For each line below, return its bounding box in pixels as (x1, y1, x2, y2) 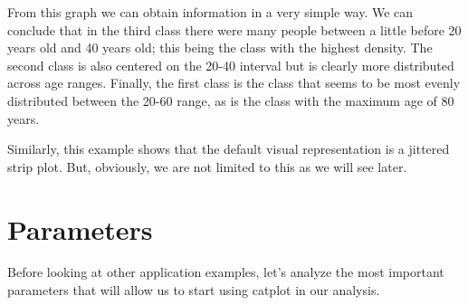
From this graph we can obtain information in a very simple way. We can (7, 3, 414, 21)
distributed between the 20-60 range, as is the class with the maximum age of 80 (7, 91, 454, 110)
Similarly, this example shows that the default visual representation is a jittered (7, 139, 450, 158)
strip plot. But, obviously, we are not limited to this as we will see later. (7, 157, 407, 176)
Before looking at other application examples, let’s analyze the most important (7, 262, 444, 281)
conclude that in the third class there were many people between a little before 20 (7, 20, 462, 39)
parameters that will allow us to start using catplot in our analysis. (7, 281, 380, 300)
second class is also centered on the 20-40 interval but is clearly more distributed (7, 55, 454, 74)
